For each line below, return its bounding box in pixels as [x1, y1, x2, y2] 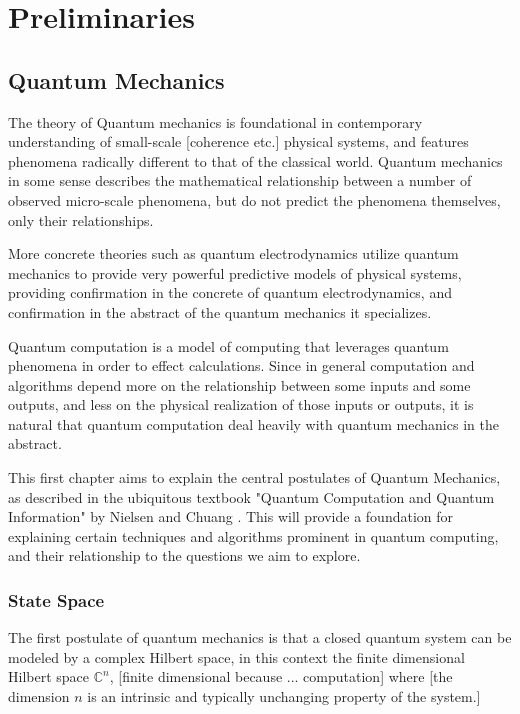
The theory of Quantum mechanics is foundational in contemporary [8, 111, 423, 132]
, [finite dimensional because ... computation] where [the [109, 666, 453, 687]
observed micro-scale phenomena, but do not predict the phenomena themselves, [8, 189, 501, 210]
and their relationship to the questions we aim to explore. [8, 545, 361, 566]
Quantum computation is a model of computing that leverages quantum [8, 335, 449, 356]
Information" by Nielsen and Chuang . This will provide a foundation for [8, 506, 454, 527]
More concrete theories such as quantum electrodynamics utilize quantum [8, 243, 459, 264]
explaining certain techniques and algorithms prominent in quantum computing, [8, 525, 499, 546]
